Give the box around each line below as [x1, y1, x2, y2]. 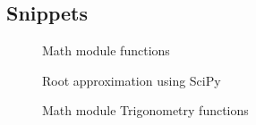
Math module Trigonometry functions [42, 101, 249, 120]
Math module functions [42, 41, 170, 60]
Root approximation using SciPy [42, 71, 221, 89]
